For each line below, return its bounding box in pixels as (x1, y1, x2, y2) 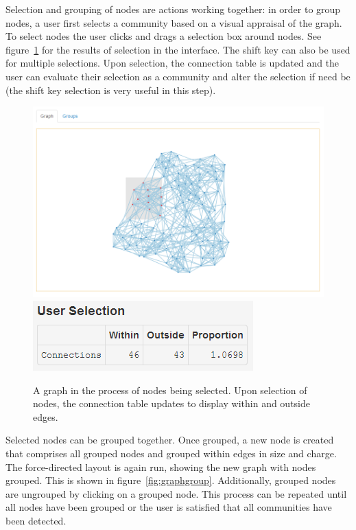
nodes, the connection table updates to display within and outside (33, 396, 311, 411)
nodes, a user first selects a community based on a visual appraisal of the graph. (5, 15, 342, 30)
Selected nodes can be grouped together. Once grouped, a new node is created (5, 433, 334, 447)
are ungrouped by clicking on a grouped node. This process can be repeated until (5, 486, 347, 500)
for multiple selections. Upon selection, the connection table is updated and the (5, 56, 340, 70)
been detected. (5, 513, 67, 527)
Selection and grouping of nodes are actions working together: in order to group (5, 2, 341, 16)
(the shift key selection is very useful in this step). (5, 82, 216, 97)
